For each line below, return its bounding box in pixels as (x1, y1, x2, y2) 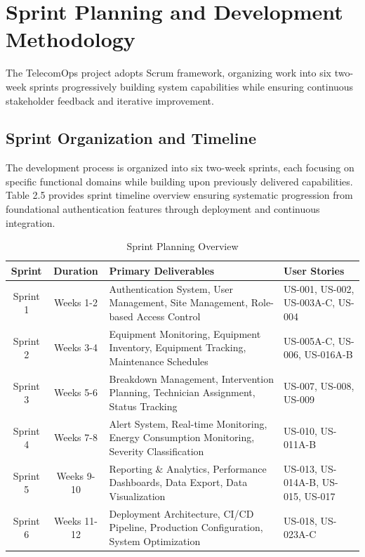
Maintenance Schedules (109, 353, 208, 368)
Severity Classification (109, 443, 204, 458)
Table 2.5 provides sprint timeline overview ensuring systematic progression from (6, 188, 353, 202)
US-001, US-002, (284, 281, 354, 296)
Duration (53, 263, 98, 277)
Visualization (109, 489, 166, 504)
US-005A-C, (284, 333, 336, 348)
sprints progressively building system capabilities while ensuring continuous (29, 79, 354, 93)
